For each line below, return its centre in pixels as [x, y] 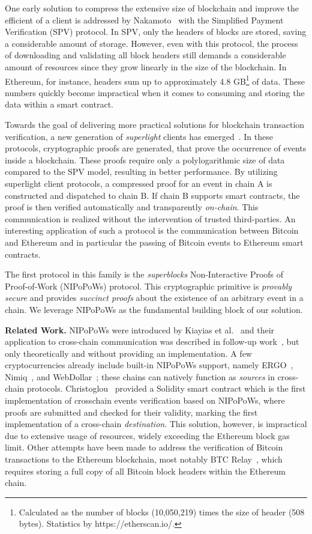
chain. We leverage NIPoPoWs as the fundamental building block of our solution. [154, 309]
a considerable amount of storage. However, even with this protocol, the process [151, 43]
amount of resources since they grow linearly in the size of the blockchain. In [146, 66]
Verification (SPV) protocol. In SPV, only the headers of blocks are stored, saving [156, 32]
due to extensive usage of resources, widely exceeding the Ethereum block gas [147, 435]
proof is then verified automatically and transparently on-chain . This [132, 207]
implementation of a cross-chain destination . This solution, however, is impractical [156, 424]
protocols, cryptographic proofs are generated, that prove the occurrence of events [156, 148]
